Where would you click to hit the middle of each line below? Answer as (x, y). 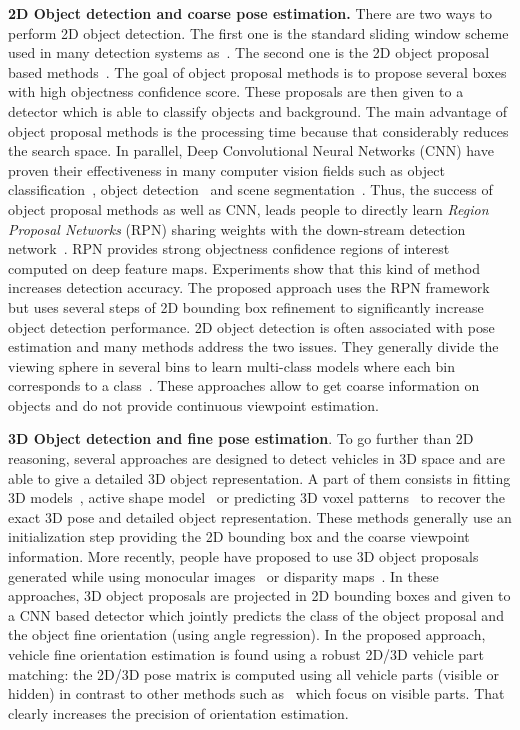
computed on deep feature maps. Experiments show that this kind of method (244, 267)
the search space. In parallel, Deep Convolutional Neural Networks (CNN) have (251, 150)
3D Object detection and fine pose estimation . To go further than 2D (241, 438)
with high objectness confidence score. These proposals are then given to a (236, 91)
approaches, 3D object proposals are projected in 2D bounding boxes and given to (259, 595)
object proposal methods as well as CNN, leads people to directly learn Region (248, 208)
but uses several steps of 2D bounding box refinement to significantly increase (246, 306)
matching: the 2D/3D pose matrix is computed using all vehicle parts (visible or (253, 673)
